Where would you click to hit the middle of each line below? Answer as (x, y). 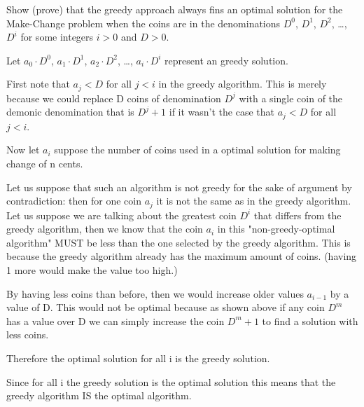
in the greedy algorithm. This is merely (243, 84)
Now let (23, 150)
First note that (38, 84)
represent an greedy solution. (226, 60)
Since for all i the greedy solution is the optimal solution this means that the (171, 381)
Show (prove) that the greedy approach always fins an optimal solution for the (175, 9)
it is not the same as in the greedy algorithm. (254, 201)
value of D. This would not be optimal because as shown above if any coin (166, 307)
